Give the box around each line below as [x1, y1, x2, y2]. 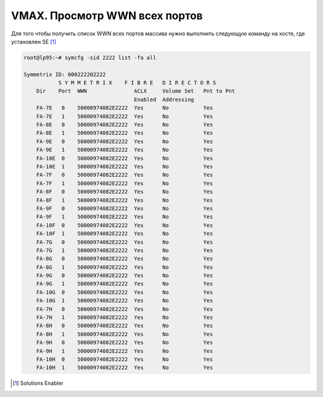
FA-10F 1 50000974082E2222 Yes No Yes [36, 231, 214, 237]
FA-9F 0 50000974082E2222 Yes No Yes [36, 205, 214, 212]
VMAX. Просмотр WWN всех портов [11, 9, 203, 22]
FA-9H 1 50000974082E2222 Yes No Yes [36, 347, 214, 354]
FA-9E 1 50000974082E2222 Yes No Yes [36, 147, 214, 153]
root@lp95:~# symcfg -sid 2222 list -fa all [23, 54, 157, 61]
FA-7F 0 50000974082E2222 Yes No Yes [36, 171, 214, 178]
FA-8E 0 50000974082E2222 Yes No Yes [36, 122, 214, 128]
